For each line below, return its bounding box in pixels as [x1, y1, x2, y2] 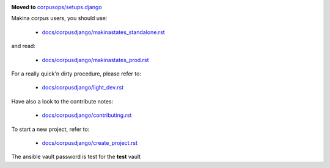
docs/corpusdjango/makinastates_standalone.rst [42, 28, 165, 36]
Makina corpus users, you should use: [11, 15, 108, 22]
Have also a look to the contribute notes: [11, 97, 114, 105]
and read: [11, 43, 36, 50]
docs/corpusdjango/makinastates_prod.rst [42, 56, 149, 63]
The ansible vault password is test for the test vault [11, 153, 141, 161]
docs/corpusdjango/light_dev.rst [42, 84, 124, 91]
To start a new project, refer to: [11, 125, 90, 133]
